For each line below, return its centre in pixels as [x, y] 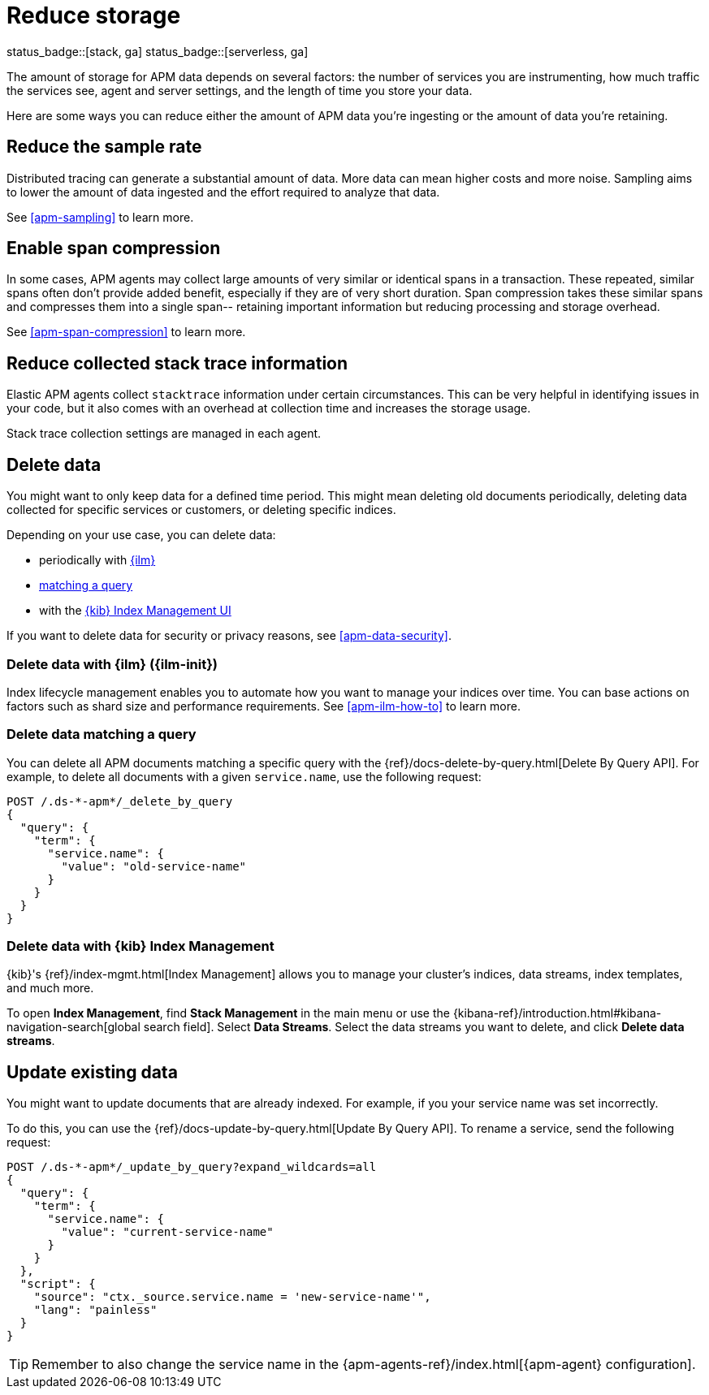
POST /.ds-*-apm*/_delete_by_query [120, 801]
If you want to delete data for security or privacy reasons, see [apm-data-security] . [229, 636]
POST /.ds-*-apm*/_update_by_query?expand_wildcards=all [192, 1167]
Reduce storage [94, 15]
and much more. [50, 988]
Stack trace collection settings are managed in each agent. [164, 434]
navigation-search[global [73, 1027]
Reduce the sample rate [104, 147]
